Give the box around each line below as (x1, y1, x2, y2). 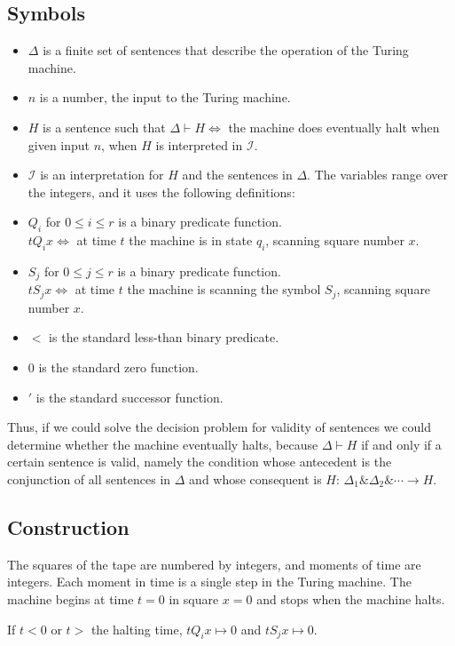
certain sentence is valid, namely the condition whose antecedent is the (7, 452, 392, 471)
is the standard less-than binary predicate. (49, 328, 279, 347)
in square (169, 590, 219, 608)
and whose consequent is (189, 470, 322, 489)
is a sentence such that (43, 117, 166, 136)
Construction (7, 514, 129, 540)
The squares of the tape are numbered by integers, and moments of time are (7, 554, 421, 573)
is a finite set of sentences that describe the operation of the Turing (43, 41, 409, 60)
